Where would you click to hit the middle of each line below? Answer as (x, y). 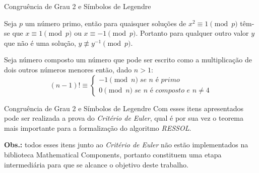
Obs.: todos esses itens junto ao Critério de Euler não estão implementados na (126, 145)
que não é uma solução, (40, 42)
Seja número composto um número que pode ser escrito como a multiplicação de (128, 60)
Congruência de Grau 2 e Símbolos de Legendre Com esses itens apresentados (124, 108)
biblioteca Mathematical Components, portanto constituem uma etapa (113, 154)
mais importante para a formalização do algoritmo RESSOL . (98, 127)
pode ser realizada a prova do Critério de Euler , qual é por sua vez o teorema (124, 118)
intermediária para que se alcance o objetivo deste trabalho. (96, 164)
